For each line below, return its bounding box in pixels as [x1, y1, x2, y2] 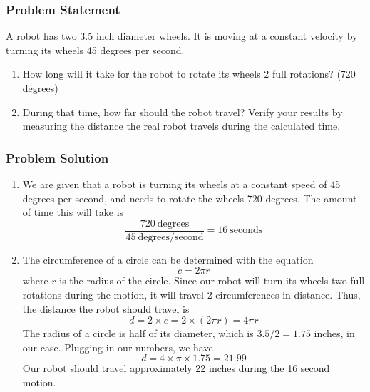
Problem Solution [6, 148, 109, 166]
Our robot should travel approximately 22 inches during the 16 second [22, 361, 330, 376]
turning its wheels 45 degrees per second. [6, 42, 185, 57]
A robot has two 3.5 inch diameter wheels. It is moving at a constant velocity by [6, 29, 358, 43]
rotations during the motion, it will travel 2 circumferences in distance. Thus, [22, 287, 361, 302]
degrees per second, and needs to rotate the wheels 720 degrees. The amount [22, 190, 357, 205]
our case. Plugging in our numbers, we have [22, 339, 213, 354]
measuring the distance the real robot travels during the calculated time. [22, 118, 341, 133]
